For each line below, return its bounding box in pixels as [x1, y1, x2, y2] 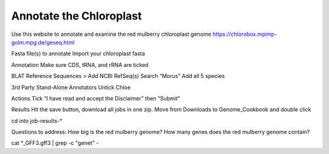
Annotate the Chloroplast [11, 9, 143, 23]
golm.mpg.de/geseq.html [11, 38, 75, 46]
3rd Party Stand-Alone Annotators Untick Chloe [11, 83, 131, 91]
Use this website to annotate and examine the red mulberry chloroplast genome [11, 30, 211, 38]
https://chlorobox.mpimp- [212, 30, 277, 38]
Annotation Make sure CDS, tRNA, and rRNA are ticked [11, 61, 149, 68]
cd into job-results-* [11, 117, 63, 124]
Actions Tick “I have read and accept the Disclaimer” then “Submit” [11, 94, 180, 102]
